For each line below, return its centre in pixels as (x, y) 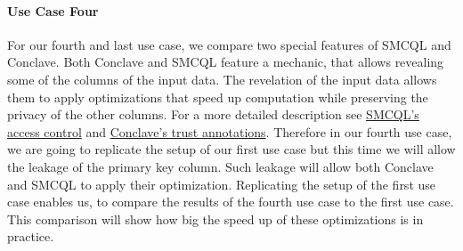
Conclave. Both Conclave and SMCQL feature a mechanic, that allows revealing (226, 62)
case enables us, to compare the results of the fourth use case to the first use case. (231, 202)
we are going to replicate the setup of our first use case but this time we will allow (231, 149)
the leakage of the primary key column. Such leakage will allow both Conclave (220, 166)
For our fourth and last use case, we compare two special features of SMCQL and (229, 44)
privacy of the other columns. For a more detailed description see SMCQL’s (213, 114)
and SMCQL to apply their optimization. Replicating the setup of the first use (222, 184)
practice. (31, 236)
